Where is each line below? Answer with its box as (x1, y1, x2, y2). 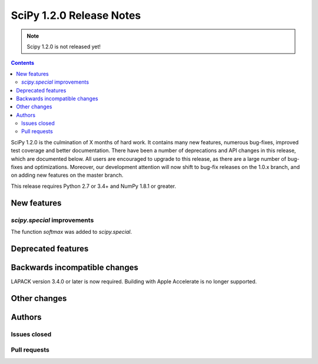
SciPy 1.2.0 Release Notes (11, 9, 141, 22)
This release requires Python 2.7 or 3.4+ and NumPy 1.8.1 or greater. (11, 183, 177, 190)
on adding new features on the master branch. (11, 171, 124, 179)
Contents (11, 59, 35, 67)
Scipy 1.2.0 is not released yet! (26, 43, 101, 50)
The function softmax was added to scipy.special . (11, 228, 132, 235)
